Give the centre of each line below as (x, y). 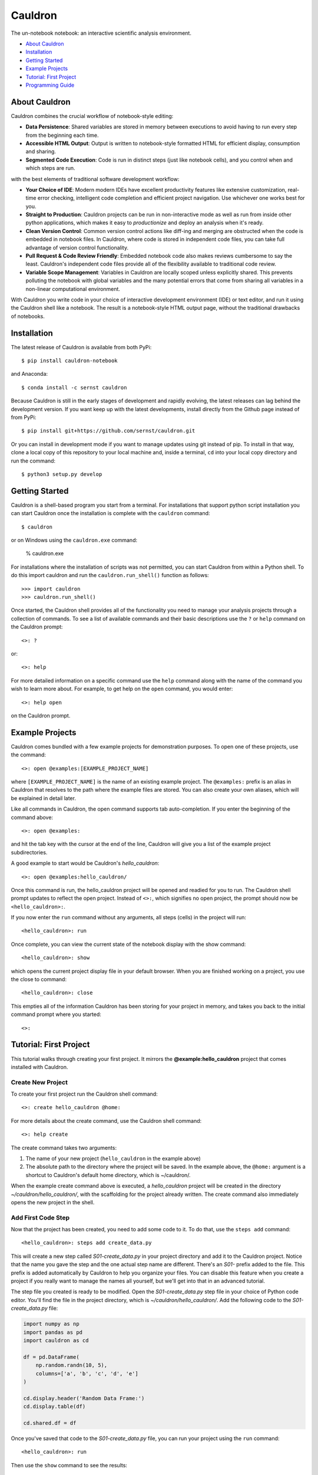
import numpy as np (51, 1324)
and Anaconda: (29, 374)
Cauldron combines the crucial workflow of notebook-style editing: (92, 116)
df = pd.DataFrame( (51, 1357)
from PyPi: (24, 417)
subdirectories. (29, 852)
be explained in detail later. (44, 798)
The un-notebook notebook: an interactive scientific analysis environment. (101, 33)
